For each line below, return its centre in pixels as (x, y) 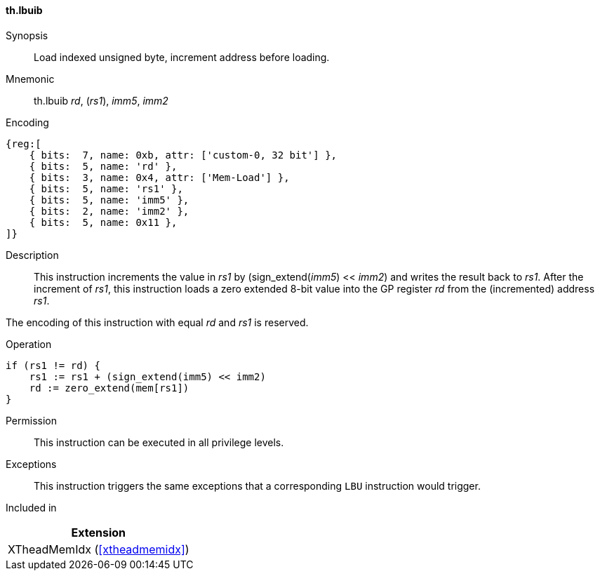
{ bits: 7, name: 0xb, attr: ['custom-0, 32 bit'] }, (183, 155)
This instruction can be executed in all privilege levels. (159, 442)
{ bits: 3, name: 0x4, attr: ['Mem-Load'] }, (159, 177)
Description (32, 255)
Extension (99, 532)
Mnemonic (30, 79)
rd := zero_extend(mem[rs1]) (109, 388)
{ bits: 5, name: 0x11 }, (103, 222)
